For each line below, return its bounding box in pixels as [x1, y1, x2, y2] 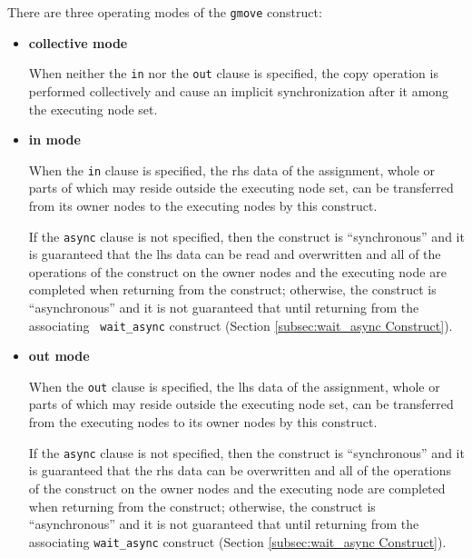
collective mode [28, 33, 128, 52]
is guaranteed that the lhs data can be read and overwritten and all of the [28, 244, 441, 264]
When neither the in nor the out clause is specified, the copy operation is [28, 64, 438, 83]
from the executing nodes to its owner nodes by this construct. [28, 413, 378, 432]
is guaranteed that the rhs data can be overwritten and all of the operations [28, 461, 451, 480]
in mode [28, 130, 81, 149]
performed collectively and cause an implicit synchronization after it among [28, 81, 449, 100]
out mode [28, 346, 90, 365]
